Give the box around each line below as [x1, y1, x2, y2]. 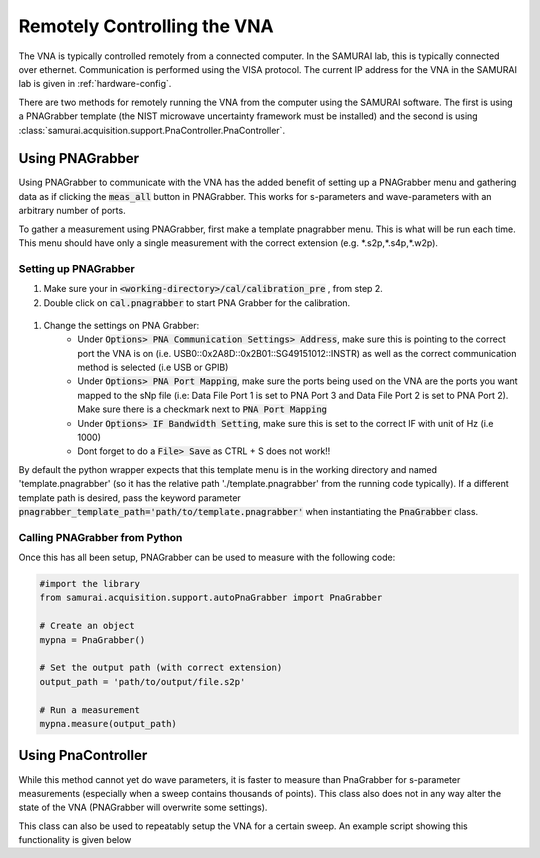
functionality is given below [18, 834, 132, 846]
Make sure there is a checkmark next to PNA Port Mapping [77, 403, 327, 415]
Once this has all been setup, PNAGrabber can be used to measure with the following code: [18, 551, 396, 564]
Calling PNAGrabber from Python [18, 530, 183, 544]
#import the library [39, 578, 140, 590]
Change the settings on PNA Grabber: [43, 319, 200, 331]
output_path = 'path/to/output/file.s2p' [39, 676, 246, 687]
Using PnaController [18, 747, 148, 764]
